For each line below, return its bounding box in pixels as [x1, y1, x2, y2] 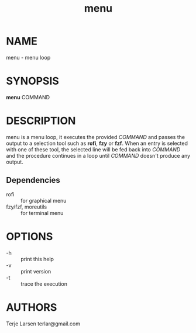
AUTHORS [6, 300, 57, 314]
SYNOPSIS [6, 75, 60, 88]
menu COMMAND [6, 93, 50, 100]
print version [20, 268, 51, 275]
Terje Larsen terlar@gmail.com [6, 320, 81, 327]
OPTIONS [6, 230, 53, 243]
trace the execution [20, 280, 68, 287]
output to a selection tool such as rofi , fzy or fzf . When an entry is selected [6, 140, 188, 147]
